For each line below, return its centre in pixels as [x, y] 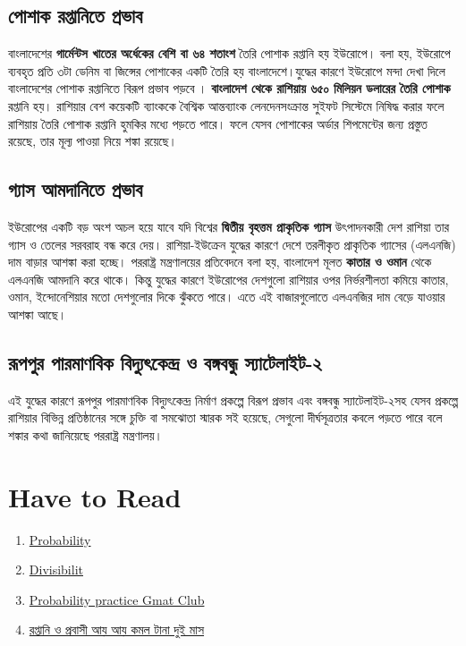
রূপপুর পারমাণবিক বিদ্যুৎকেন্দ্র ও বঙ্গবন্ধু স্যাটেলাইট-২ [165, 362]
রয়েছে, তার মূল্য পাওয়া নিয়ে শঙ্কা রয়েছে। [93, 141]
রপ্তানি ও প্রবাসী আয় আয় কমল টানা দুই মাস [117, 629]
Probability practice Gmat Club [117, 599]
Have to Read [95, 496]
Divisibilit [56, 569]
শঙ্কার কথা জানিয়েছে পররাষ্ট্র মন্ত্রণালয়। [85, 434]
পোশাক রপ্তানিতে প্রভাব [76, 16]
